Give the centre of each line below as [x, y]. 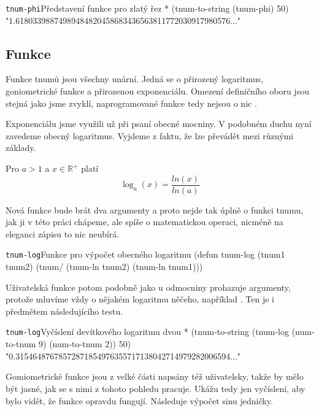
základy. [21, 148]
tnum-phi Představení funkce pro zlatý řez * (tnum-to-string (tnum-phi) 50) [147, 8]
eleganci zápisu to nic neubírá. [63, 233]
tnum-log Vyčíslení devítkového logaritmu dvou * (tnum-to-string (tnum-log [147, 332]
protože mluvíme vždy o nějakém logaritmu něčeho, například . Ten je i [140, 299]
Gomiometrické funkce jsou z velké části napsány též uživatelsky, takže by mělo [155, 376]
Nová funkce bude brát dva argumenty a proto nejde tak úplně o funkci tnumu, [155, 209]
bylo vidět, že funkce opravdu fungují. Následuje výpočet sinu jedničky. [139, 400]
